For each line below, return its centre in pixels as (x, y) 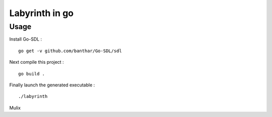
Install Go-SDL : (26, 39)
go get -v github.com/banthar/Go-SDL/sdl (70, 51)
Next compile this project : (37, 62)
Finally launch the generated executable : (52, 85)
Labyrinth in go (42, 13)
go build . (32, 74)
